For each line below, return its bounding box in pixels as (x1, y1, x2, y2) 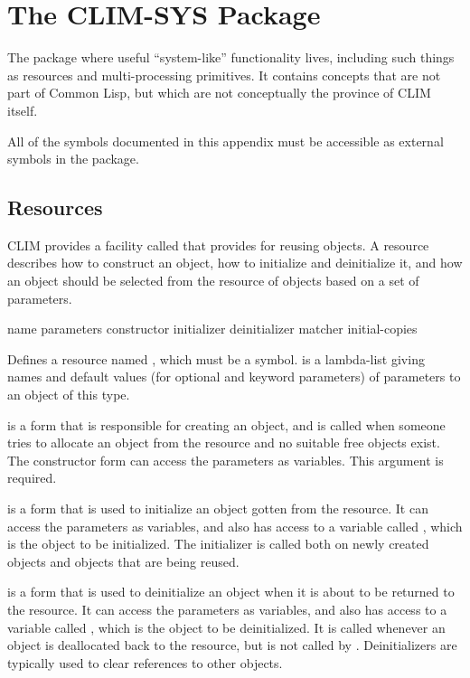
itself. (7, 100, 38, 119)
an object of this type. (7, 385, 130, 404)
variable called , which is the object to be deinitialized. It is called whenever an (7, 617, 446, 636)
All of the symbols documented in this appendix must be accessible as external (7, 131, 444, 150)
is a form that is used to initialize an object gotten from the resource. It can (7, 499, 428, 518)
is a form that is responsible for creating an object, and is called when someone (7, 415, 446, 434)
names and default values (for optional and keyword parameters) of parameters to (7, 367, 461, 386)
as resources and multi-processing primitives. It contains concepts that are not (7, 65, 441, 84)
